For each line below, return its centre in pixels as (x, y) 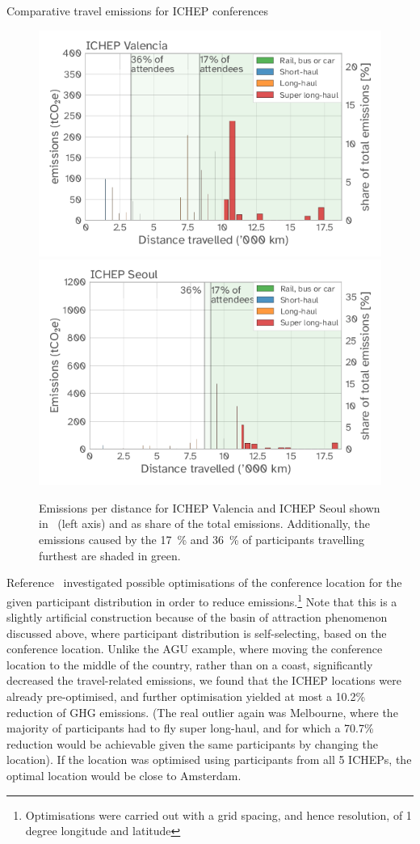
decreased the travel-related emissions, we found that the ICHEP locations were (204, 680)
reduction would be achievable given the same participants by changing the (192, 743)
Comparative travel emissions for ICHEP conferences (137, 11)
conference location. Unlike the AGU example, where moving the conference (195, 649)
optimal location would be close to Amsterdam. (124, 776)
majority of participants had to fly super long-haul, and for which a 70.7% (190, 728)
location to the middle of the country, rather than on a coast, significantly (190, 664)
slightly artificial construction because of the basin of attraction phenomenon (197, 617)
